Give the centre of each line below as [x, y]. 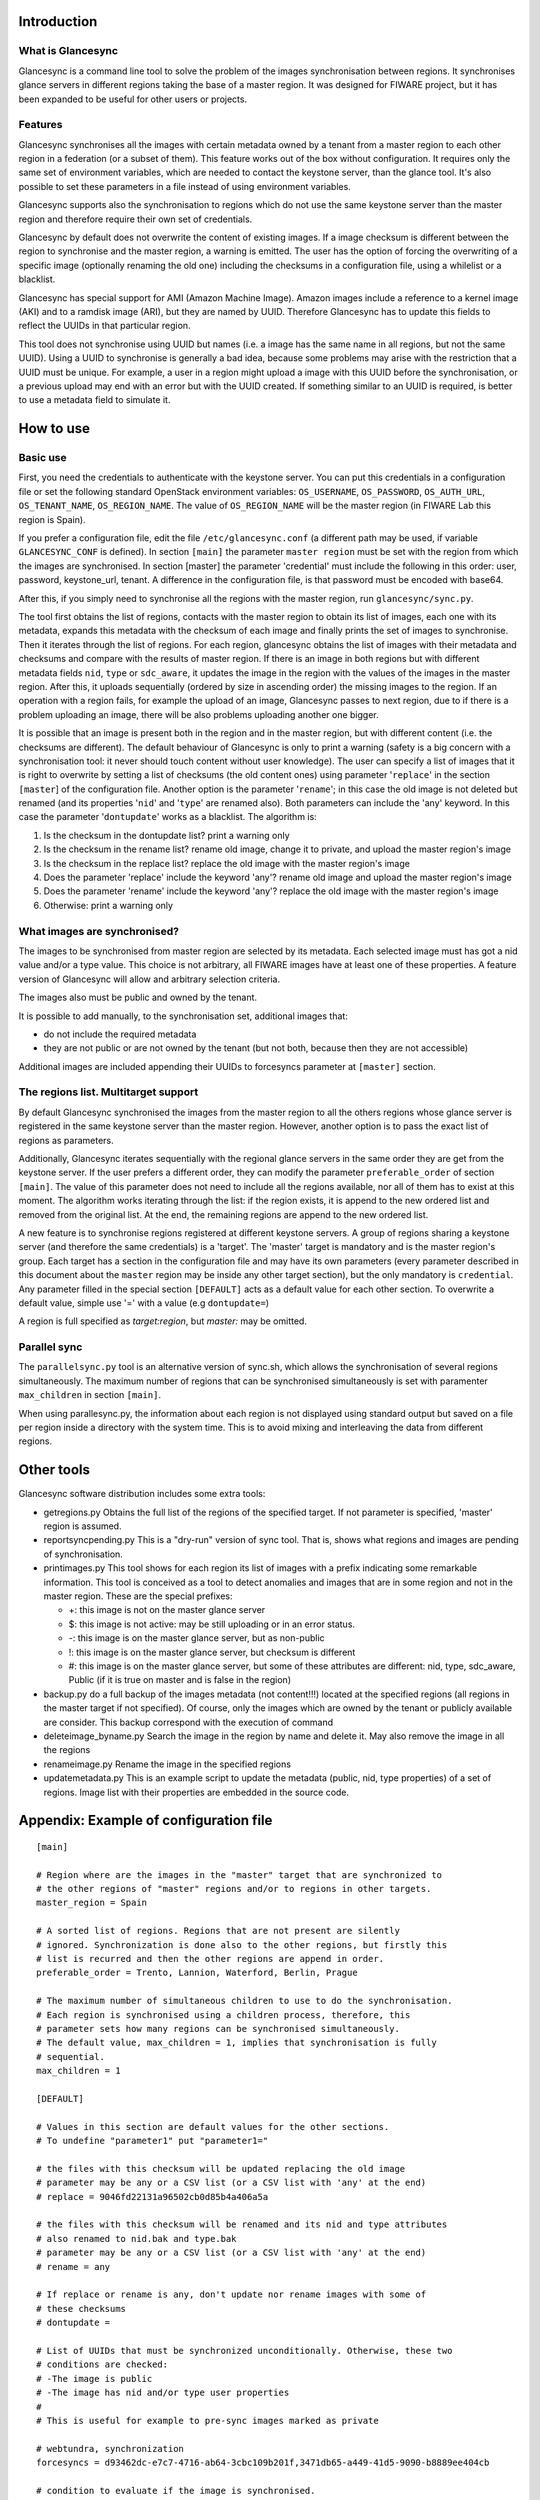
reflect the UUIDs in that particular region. [104, 326]
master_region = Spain [92, 1903]
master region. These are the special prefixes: [138, 1596]
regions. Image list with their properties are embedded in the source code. [196, 1792]
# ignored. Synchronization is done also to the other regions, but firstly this [242, 1944]
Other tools [54, 1470]
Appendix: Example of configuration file [145, 1820]
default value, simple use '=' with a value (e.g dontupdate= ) [144, 1302]
